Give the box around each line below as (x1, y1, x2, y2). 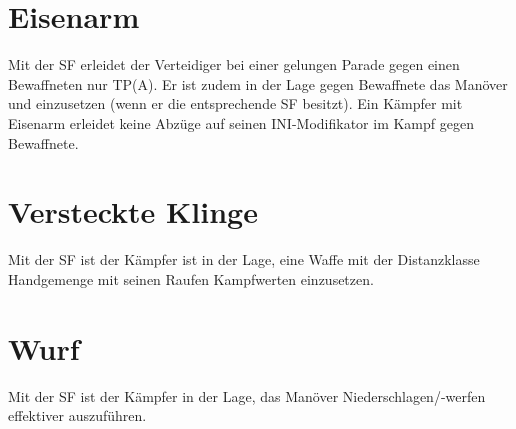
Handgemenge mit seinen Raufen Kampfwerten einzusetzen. (8, 268, 374, 289)
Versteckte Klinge (8, 191, 258, 232)
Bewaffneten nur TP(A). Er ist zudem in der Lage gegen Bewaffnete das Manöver (8, 73, 508, 94)
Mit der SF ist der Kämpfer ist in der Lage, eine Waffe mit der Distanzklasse (8, 249, 480, 270)
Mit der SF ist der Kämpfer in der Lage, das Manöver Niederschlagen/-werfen (8, 385, 486, 406)
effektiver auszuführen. (8, 405, 147, 426)
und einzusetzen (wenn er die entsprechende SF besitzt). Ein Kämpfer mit (8, 93, 463, 114)
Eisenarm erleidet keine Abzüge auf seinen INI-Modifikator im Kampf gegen (8, 112, 474, 133)
